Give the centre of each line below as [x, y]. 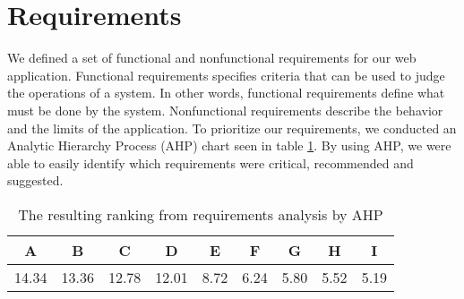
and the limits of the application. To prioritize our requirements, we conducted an [232, 128]
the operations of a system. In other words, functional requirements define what [226, 93]
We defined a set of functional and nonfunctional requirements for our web [212, 58]
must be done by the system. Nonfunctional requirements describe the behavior [225, 110]
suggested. [35, 180]
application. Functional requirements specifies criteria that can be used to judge [226, 75]
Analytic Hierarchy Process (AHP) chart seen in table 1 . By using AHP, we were [229, 145]
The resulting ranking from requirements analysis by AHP [201, 214]
